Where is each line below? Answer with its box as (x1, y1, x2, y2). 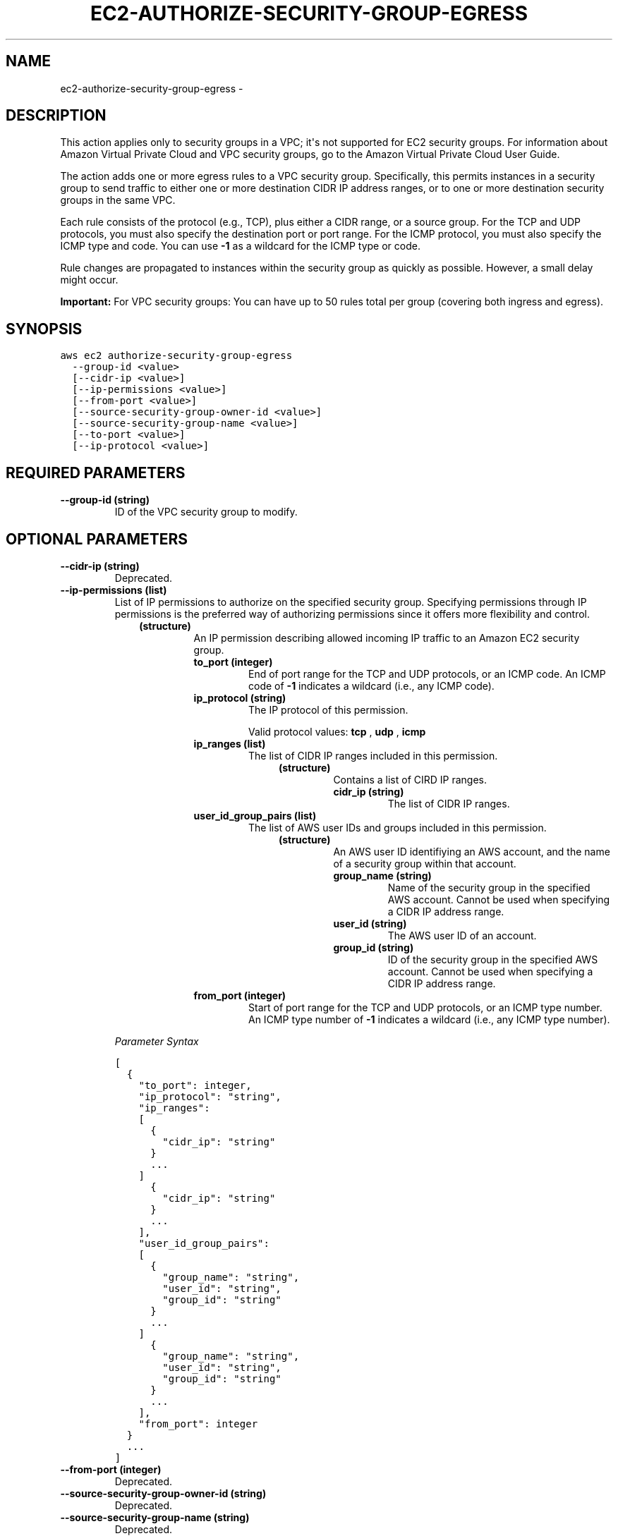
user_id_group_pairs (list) (193, 809, 317, 822)
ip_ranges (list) (193, 737, 266, 750)
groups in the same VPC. (60, 194, 176, 207)
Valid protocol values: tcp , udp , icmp (248, 725, 426, 738)
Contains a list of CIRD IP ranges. (333, 773, 487, 786)
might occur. (60, 274, 119, 286)
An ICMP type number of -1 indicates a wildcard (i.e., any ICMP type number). (248, 1013, 610, 1025)
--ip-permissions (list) (60, 583, 167, 596)
